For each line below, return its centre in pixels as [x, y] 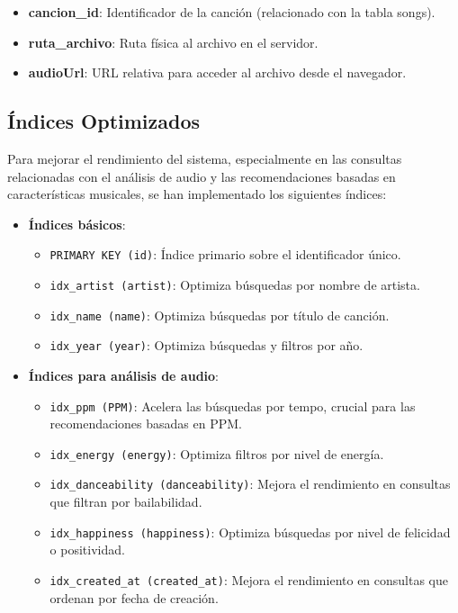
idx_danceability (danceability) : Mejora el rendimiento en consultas [250, 484]
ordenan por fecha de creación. [134, 597]
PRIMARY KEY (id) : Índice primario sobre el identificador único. [225, 254]
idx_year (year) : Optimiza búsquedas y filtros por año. [207, 345]
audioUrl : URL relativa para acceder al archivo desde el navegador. [217, 72]
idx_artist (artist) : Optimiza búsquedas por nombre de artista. [235, 285]
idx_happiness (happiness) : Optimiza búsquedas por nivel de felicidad [250, 532]
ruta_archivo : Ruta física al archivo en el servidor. [173, 42]
